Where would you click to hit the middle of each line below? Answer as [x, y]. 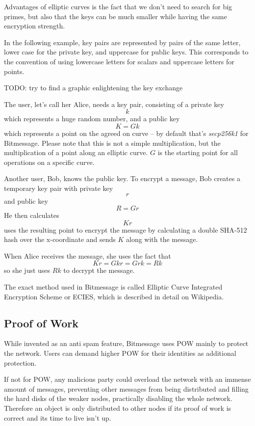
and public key [26, 200]
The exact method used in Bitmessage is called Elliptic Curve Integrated [113, 287]
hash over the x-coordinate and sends [60, 239]
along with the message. [162, 239]
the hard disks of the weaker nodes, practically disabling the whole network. [118, 398]
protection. [20, 362]
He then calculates [32, 215]
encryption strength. [35, 26]
